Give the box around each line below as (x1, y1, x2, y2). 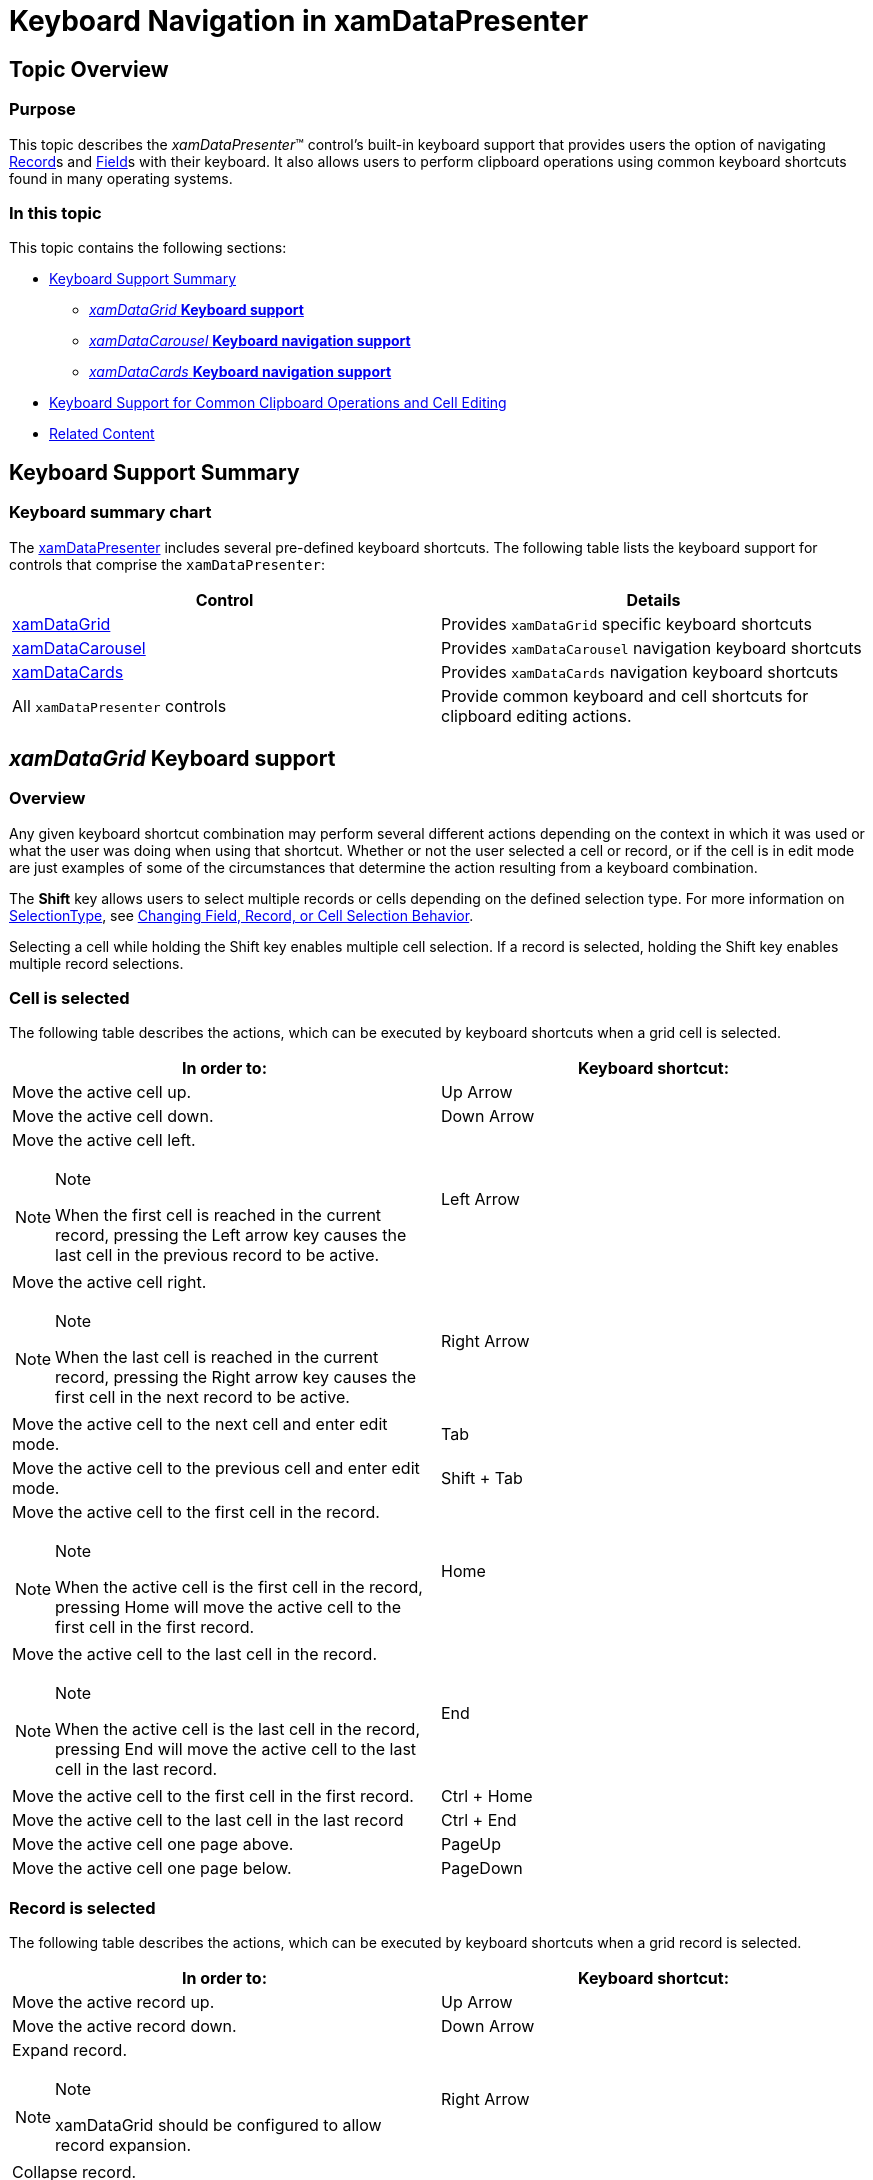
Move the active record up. (12, 1992, 215, 2013)
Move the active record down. (12, 2016, 237, 2037)
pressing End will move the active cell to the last (55, 1739, 417, 1760)
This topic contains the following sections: (9, 239, 287, 257)
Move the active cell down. (12, 1106, 214, 1127)
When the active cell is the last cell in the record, (55, 1719, 420, 1740)
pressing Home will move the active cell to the (55, 1597, 402, 1618)
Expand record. (12, 2040, 128, 2061)
